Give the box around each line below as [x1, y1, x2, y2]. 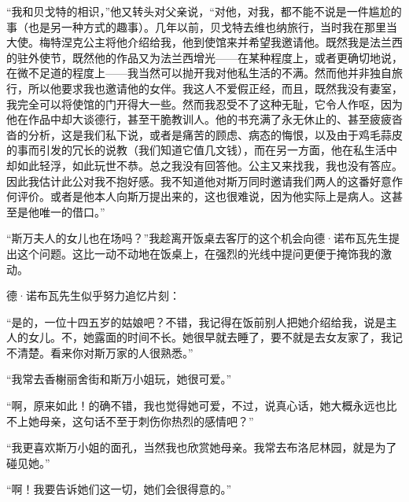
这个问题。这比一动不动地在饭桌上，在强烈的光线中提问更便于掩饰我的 [17, 245, 381, 261]
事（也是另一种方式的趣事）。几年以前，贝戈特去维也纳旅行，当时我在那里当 [6, 18, 397, 35]
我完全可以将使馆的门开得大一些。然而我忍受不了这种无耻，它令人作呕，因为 [6, 95, 403, 112]
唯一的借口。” [39, 203, 105, 220]
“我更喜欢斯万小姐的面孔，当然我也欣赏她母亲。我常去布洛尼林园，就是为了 [6, 439, 397, 456]
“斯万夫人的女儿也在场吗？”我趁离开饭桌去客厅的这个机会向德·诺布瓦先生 [6, 230, 389, 246]
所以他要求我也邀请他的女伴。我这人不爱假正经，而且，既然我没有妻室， [28, 79, 403, 96]
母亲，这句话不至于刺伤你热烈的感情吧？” [39, 412, 254, 429]
